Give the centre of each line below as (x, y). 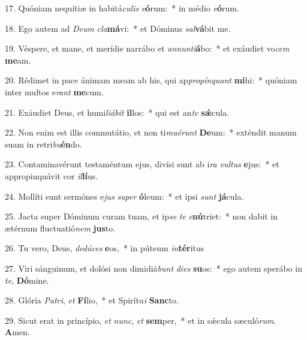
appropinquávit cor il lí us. (52, 175)
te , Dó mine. (27, 280)
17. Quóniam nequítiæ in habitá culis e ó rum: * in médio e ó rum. (122, 8)
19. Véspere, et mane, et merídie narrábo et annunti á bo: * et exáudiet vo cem (147, 48)
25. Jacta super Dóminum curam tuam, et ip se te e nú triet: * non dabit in (141, 216)
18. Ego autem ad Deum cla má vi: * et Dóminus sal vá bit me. (118, 28)
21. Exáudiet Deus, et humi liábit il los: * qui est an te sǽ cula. (117, 112)
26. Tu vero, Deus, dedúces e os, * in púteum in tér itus (105, 248)
